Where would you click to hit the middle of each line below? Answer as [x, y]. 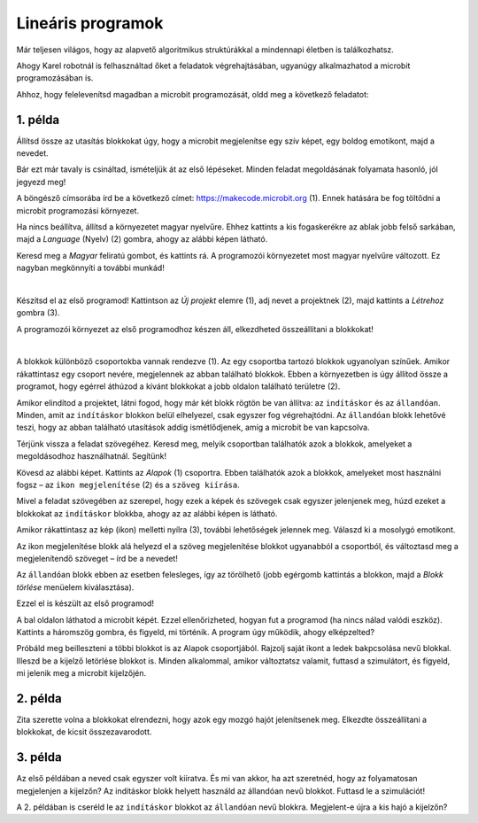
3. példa [39, 757]
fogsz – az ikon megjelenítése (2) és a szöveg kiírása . [128, 485]
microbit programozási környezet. [78, 210]
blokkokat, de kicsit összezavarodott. [84, 732]
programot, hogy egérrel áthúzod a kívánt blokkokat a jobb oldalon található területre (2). [178, 386]
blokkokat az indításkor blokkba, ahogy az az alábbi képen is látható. [147, 513]
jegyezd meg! [41, 182]
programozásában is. [55, 78]
